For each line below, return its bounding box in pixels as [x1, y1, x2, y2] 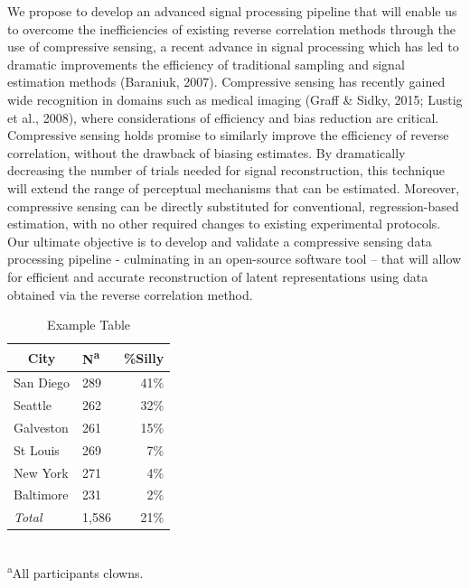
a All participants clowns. [7, 560, 144, 582]
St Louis [14, 440, 60, 459]
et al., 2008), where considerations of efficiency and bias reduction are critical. [7, 107, 439, 126]
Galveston [14, 417, 69, 436]
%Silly [123, 348, 164, 367]
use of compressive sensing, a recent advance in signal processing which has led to [7, 37, 459, 56]
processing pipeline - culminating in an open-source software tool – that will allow [7, 249, 462, 268]
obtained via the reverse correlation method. [7, 285, 253, 303]
